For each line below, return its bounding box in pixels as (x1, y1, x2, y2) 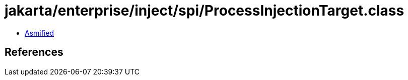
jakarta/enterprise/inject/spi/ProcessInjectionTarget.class (5, 2, 404, 19)
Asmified (25, 28, 54, 37)
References (5, 46, 63, 59)
